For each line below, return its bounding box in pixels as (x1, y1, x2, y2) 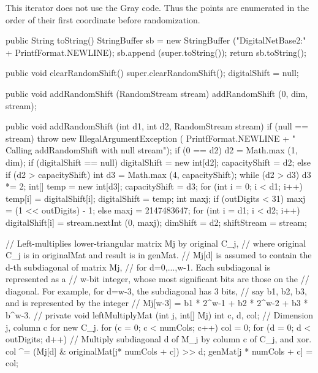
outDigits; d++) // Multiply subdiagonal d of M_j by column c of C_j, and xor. (6, 333, 312, 345)
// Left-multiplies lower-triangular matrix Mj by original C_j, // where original (6, 236, 306, 249)
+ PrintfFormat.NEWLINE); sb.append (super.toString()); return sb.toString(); (6, 45, 306, 58)
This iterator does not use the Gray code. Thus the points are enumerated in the (6, 1, 309, 13)
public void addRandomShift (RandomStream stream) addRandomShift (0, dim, (6, 87, 308, 99)
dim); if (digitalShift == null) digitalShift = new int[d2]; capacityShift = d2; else (6, 155, 311, 168)
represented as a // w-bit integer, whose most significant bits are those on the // (6, 272, 309, 285)
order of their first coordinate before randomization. (6, 13, 200, 26)
